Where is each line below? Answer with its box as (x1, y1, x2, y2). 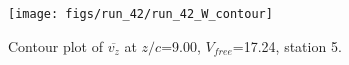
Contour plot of (8, 35, 103, 56)
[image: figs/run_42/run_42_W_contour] (8, 7, 273, 21)
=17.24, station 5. (232, 35, 342, 56)
